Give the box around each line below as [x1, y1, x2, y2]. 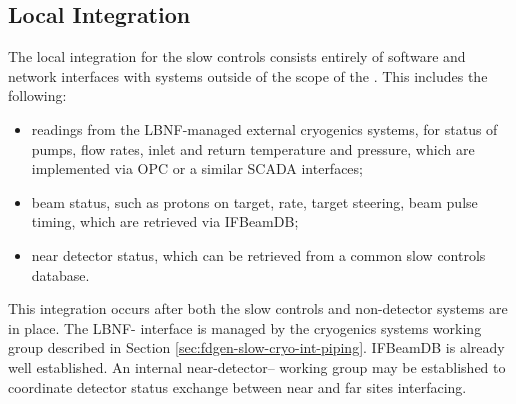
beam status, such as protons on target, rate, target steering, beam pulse [31, 191, 478, 212]
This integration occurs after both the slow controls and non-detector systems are [8, 298, 508, 319]
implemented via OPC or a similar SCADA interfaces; [31, 158, 363, 179]
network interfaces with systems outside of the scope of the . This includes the [8, 65, 488, 86]
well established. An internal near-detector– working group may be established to [8, 356, 506, 377]
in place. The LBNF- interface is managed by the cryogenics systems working [8, 317, 482, 338]
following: [8, 85, 67, 106]
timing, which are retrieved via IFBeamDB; [31, 211, 299, 232]
